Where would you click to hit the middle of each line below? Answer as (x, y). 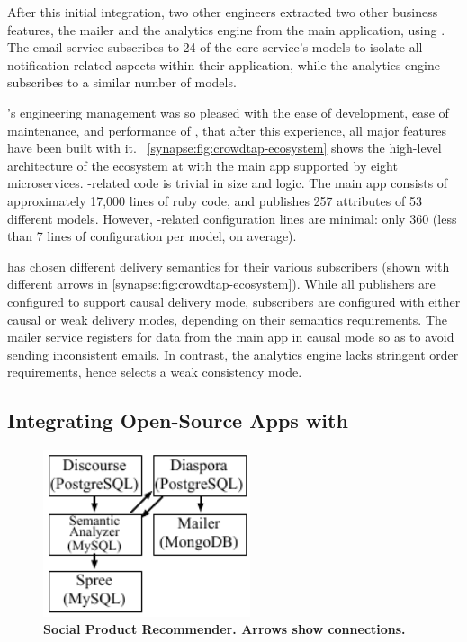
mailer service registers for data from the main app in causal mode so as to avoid (231, 337)
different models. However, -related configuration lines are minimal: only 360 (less (232, 218)
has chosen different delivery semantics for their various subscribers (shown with (229, 266)
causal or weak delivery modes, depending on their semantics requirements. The (227, 319)
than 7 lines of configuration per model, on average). (152, 236)
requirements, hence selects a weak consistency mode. (155, 372)
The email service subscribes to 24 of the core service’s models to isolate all (215, 47)
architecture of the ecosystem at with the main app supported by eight (202, 165)
